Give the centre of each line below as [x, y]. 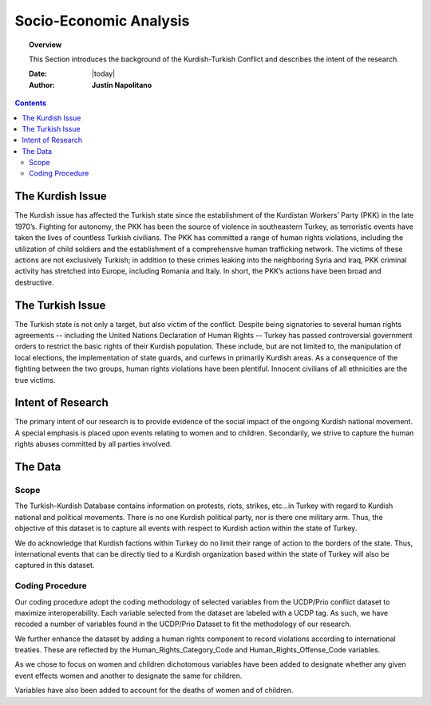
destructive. [35, 282]
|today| [104, 74]
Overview [45, 45]
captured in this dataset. [55, 565]
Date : [38, 74]
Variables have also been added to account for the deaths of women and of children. [154, 691]
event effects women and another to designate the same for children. [129, 675]
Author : [42, 85]
